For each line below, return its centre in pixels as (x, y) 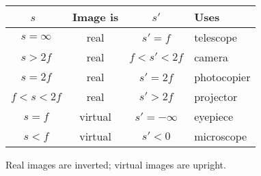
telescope (216, 37)
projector (216, 97)
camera (211, 57)
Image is (95, 17)
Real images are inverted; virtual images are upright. (116, 164)
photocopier (222, 77)
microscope (221, 136)
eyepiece (214, 116)
